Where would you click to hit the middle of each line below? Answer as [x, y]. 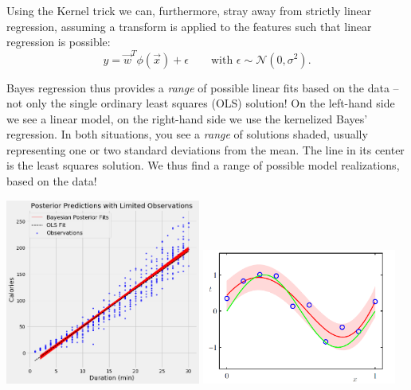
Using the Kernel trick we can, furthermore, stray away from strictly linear [189, 10]
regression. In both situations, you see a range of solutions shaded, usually [187, 134]
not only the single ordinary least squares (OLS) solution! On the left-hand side [201, 103]
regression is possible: [59, 42]
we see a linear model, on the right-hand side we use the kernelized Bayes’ [187, 118]
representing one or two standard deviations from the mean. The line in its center [205, 149]
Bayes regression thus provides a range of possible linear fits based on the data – [203, 87]
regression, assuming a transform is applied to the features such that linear [189, 26]
